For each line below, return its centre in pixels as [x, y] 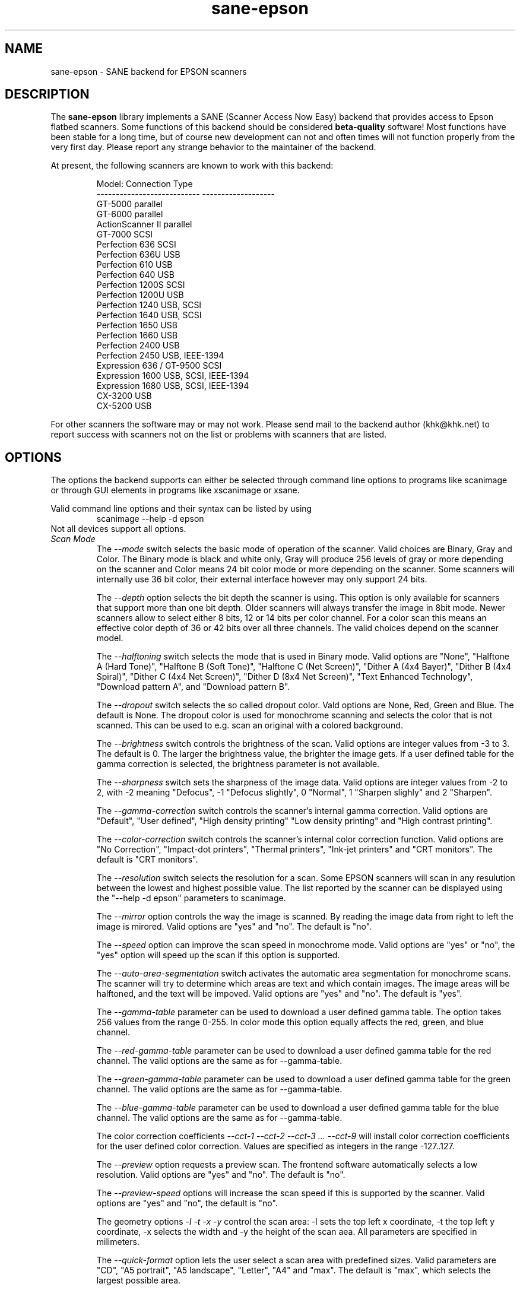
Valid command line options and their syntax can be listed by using [181, 509]
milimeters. [118, 1242]
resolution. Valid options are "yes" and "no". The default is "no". [221, 1175]
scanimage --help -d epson [150, 519]
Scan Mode [73, 539]
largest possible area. [139, 1281]
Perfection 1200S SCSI [141, 285]
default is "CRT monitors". [147, 860]
